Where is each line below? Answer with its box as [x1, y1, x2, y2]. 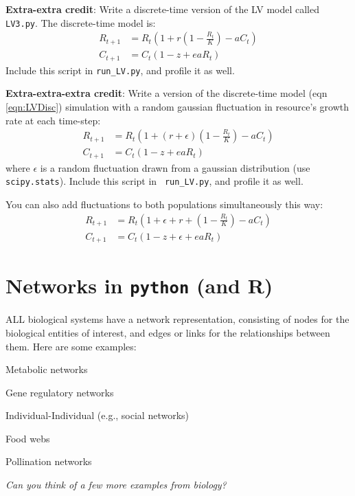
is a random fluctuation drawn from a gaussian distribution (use [40, 160, 310, 174]
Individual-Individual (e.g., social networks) [5, 408, 190, 422]
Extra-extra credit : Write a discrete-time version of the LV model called [5, 2, 320, 16]
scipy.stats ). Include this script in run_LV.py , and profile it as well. [5, 174, 304, 188]
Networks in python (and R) [5, 271, 273, 300]
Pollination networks [5, 454, 92, 469]
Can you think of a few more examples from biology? [5, 477, 227, 492]
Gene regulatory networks [5, 385, 114, 399]
